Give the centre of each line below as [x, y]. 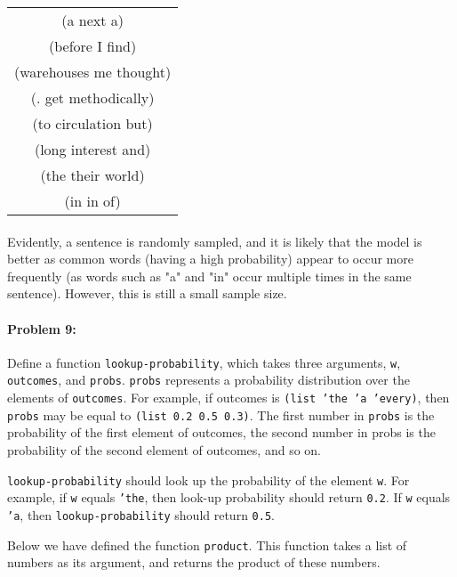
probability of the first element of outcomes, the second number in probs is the [221, 432]
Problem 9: [42, 328]
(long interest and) [92, 149]
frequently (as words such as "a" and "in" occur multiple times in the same [209, 276]
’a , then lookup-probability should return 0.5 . [141, 514]
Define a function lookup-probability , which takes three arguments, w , [204, 362]
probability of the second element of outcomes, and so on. [164, 449]
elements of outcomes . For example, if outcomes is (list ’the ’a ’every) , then [228, 398]
